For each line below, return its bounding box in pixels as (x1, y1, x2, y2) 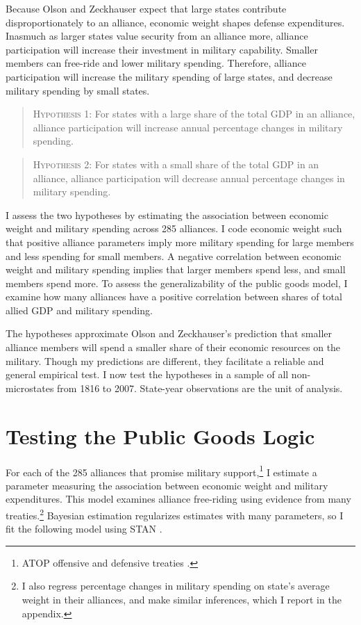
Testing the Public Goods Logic (6, 421, 315, 450)
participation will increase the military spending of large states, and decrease (6, 69, 333, 83)
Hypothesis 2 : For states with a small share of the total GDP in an (33, 156, 319, 171)
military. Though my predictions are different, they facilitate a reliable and (6, 353, 324, 368)
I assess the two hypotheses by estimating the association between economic (6, 207, 328, 222)
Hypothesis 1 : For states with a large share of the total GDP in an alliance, (33, 106, 355, 121)
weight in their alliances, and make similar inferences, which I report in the (22, 592, 342, 607)
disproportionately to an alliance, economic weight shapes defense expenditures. (6, 15, 345, 29)
